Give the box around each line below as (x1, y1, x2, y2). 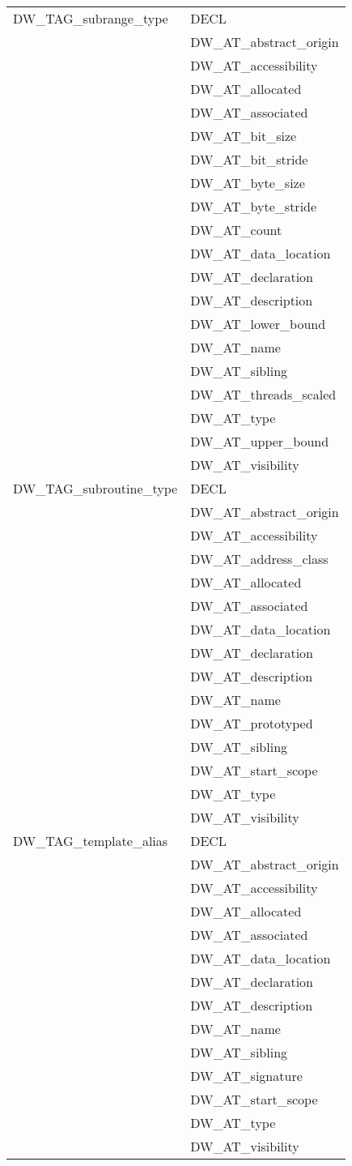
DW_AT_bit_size (190, 126, 297, 145)
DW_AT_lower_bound (190, 314, 326, 333)
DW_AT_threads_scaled (190, 385, 337, 404)
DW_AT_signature (190, 1066, 303, 1085)
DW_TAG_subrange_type (13, 9, 168, 28)
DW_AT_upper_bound (190, 432, 329, 451)
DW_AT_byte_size (190, 173, 305, 192)
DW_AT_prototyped (190, 714, 313, 732)
